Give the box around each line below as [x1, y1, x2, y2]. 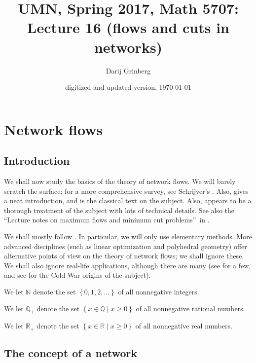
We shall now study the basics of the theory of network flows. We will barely [4, 176, 236, 186]
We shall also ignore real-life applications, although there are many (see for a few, [4, 260, 251, 270]
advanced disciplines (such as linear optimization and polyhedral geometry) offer [4, 241, 247, 251]
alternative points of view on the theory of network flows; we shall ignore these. [4, 251, 244, 261]
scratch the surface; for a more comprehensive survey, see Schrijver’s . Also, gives [4, 185, 249, 196]
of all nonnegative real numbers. [135, 321, 232, 331]
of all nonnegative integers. [118, 287, 199, 297]
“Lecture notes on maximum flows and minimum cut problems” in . [4, 215, 210, 225]
